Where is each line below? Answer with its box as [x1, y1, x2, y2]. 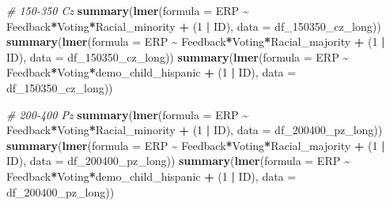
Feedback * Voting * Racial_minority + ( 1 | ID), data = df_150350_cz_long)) [6, 17, 381, 34]
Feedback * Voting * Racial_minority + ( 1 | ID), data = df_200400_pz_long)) [6, 122, 383, 138]
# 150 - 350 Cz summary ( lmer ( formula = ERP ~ [6, 2, 249, 18]
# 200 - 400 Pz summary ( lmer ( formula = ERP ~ [6, 106, 249, 122]
